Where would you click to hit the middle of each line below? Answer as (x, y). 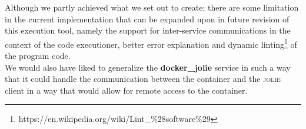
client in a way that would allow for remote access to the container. (126, 90)
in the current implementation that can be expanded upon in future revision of (147, 19)
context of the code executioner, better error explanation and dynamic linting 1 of (151, 43)
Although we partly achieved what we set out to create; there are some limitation (152, 7)
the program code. (38, 56)
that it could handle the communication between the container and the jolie (143, 79)
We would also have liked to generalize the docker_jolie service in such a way (148, 67)
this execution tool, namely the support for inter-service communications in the (148, 30)
